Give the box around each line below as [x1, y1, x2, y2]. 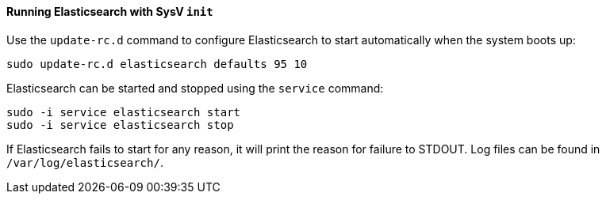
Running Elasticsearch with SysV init [6, 5, 213, 18]
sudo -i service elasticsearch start [6, 105, 241, 119]
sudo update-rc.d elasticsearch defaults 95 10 [6, 57, 308, 70]
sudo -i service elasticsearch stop [6, 118, 234, 131]
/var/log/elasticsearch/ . [6, 155, 163, 169]
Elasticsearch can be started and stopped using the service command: [6, 81, 384, 95]
